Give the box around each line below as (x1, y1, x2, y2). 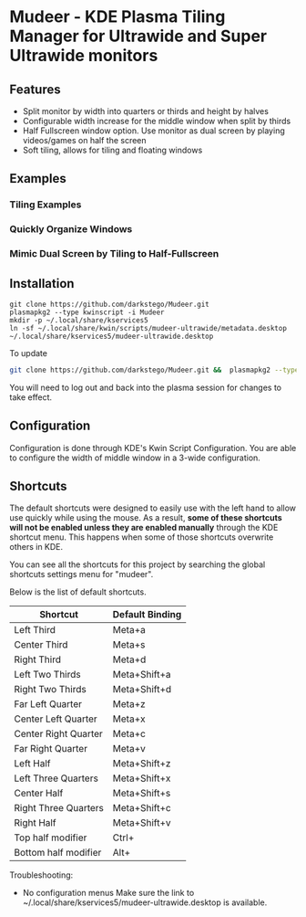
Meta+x (112, 712, 146, 725)
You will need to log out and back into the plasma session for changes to (9, 382, 282, 393)
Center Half (14, 787, 64, 800)
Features (9, 81, 61, 97)
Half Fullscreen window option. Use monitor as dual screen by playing (22, 125, 285, 136)
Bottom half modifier (14, 847, 102, 859)
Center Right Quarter (14, 728, 103, 741)
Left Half (14, 757, 51, 770)
